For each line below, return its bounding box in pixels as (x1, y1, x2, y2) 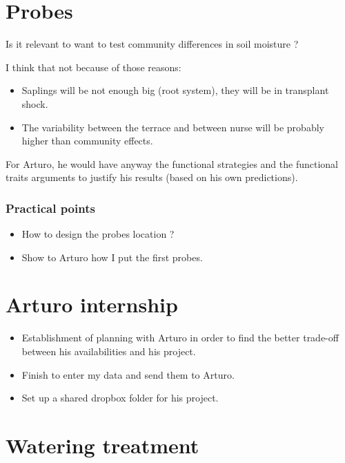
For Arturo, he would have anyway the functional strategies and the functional (6, 156, 338, 171)
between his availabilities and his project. (21, 344, 196, 358)
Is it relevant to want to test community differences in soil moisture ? (6, 37, 299, 51)
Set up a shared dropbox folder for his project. (21, 390, 219, 405)
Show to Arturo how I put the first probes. (21, 249, 203, 264)
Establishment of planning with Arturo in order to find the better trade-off (21, 330, 339, 345)
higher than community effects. (21, 133, 153, 148)
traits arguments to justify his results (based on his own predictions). (6, 170, 298, 185)
